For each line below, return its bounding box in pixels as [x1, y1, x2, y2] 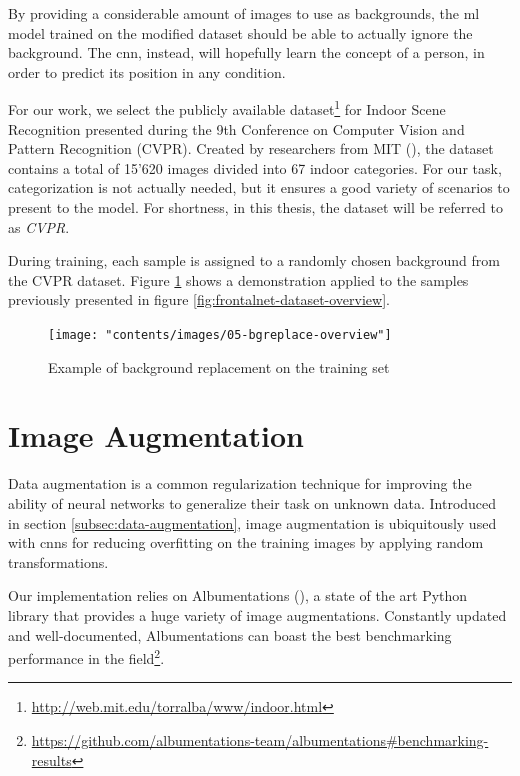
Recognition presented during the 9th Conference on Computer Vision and [8, 118, 465, 139]
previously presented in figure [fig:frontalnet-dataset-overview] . [8, 289, 390, 310]
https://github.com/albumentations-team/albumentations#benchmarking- [31, 729, 489, 750]
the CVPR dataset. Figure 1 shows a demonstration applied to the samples [8, 269, 469, 290]
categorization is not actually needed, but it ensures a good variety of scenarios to [8, 177, 510, 198]
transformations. [8, 551, 109, 572]
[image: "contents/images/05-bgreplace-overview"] [48, 327, 392, 342]
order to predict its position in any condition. [8, 61, 286, 82]
